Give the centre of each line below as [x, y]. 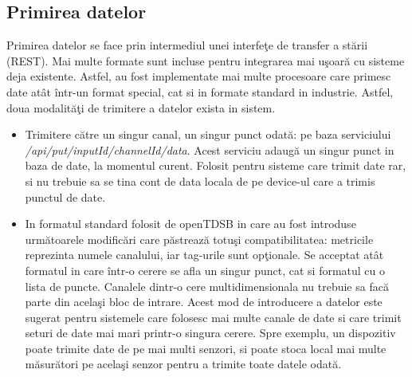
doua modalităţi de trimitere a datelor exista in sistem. [141, 107]
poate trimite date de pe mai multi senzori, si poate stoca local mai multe [206, 348]
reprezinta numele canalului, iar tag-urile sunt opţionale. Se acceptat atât [204, 255]
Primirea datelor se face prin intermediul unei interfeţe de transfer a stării [187, 45]
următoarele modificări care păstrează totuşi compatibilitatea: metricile [199, 239]
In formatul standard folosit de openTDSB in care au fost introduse [190, 224]
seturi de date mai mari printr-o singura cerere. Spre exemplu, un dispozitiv [210, 333]
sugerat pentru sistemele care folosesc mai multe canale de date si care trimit [213, 317]
